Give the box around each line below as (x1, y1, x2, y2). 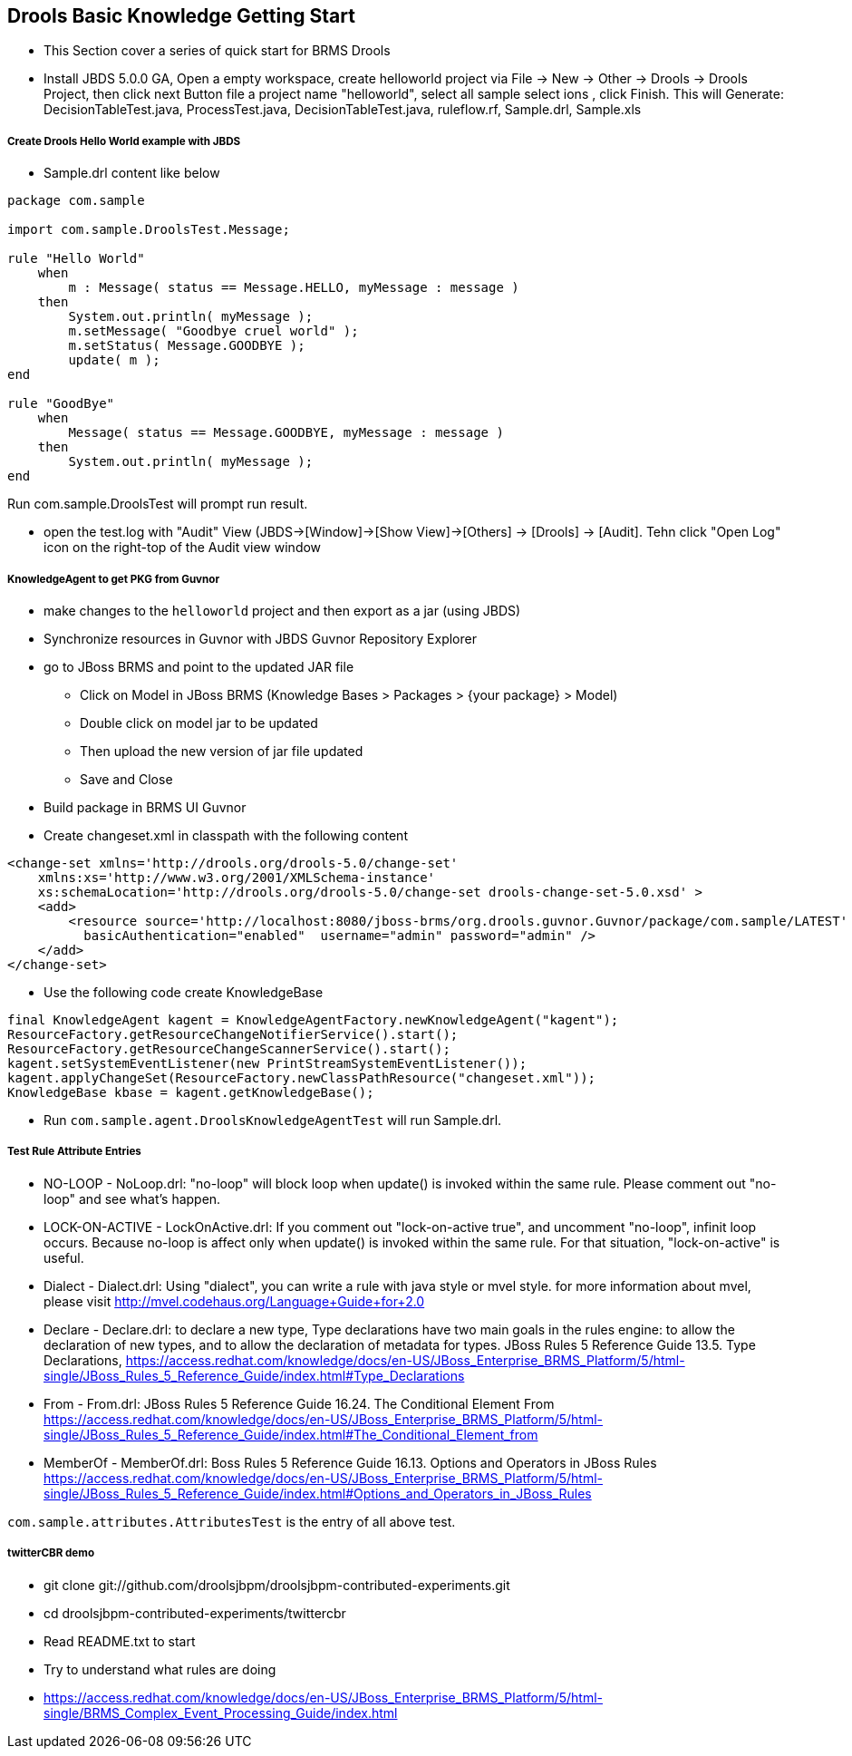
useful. (44, 1249, 84, 1266)
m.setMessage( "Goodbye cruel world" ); (68, 324, 359, 339)
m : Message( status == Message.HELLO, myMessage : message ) (68, 280, 519, 296)
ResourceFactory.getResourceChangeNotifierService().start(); (7, 1026, 459, 1042)
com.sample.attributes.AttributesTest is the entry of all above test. (7, 1513, 456, 1529)
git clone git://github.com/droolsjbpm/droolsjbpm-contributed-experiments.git (44, 1577, 510, 1593)
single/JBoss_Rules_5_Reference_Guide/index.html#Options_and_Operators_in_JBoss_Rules (44, 1485, 592, 1501)
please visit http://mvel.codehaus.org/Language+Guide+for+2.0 (44, 1293, 425, 1309)
